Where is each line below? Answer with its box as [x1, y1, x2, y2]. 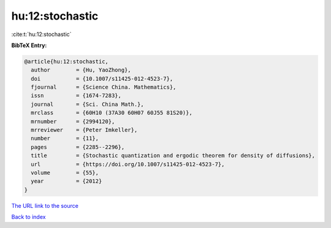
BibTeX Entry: [11, 42, 47, 49]
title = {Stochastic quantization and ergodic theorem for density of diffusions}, [31, 152, 316, 159]
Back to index [11, 213, 46, 221]
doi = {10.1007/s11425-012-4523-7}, [31, 75, 173, 82]
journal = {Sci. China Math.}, [31, 101, 144, 108]
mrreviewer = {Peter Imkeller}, [31, 127, 138, 134]
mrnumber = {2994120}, [31, 118, 115, 125]
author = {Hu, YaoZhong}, [31, 67, 131, 73]
